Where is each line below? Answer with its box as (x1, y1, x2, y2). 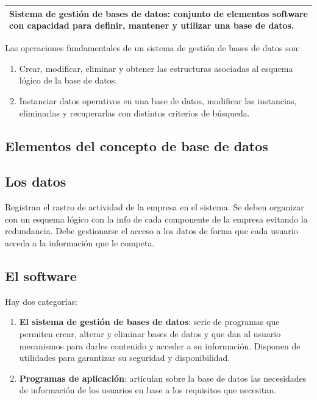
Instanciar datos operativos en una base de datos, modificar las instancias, (19, 94, 297, 107)
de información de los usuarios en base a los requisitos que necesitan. (19, 384, 276, 396)
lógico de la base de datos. (19, 74, 118, 87)
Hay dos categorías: (5, 295, 77, 307)
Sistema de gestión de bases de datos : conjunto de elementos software (9, 7, 308, 20)
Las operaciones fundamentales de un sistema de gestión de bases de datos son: (5, 41, 301, 54)
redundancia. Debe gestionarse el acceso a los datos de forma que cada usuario (5, 224, 298, 237)
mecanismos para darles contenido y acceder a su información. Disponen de (19, 339, 301, 352)
